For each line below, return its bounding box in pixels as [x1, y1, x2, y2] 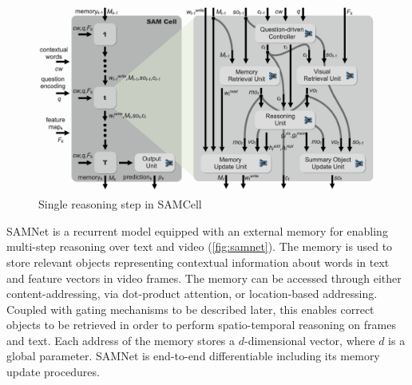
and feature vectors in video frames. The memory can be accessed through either [6, 269, 402, 286]
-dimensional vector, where [244, 331, 375, 348]
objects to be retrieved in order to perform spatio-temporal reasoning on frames [6, 316, 396, 333]
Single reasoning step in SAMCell [38, 196, 202, 212]
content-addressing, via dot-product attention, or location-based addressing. [6, 285, 378, 302]
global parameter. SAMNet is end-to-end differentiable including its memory [6, 347, 380, 364]
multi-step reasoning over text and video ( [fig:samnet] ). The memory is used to [6, 238, 393, 255]
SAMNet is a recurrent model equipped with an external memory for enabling [6, 222, 388, 239]
